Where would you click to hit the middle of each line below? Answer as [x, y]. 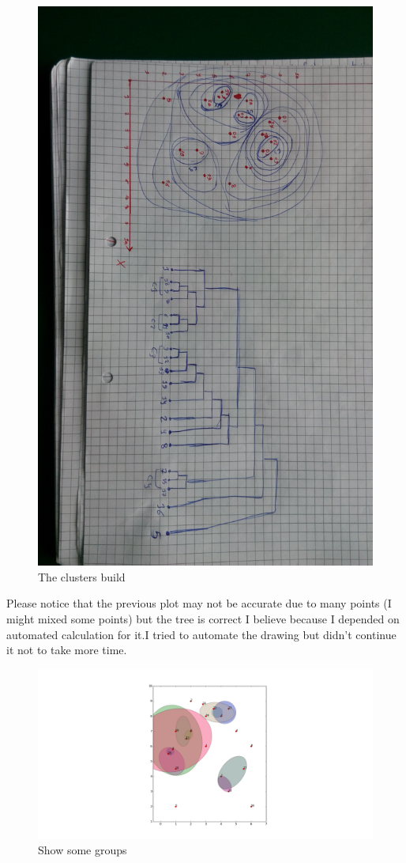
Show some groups [83, 849]
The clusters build [82, 576]
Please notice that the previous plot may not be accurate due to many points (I [199, 603]
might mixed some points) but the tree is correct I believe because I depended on [203, 618]
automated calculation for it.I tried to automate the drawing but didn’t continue [201, 634]
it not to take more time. [67, 650]
